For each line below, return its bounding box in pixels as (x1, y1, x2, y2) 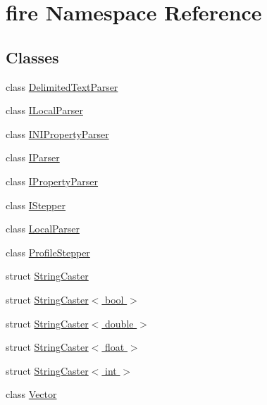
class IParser (6, 150, 60, 165)
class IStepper (6, 197, 66, 212)
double (105, 316, 134, 330)
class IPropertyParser (6, 173, 99, 188)
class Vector (6, 387, 57, 401)
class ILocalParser (6, 103, 83, 118)
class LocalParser (6, 221, 80, 236)
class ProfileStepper (6, 244, 90, 259)
